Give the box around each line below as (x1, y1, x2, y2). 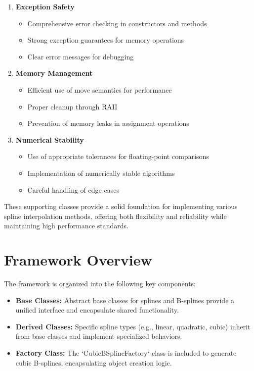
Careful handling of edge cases (27, 184, 119, 195)
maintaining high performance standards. (4, 220, 128, 231)
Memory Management (15, 68, 93, 78)
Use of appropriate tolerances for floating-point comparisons (27, 151, 209, 161)
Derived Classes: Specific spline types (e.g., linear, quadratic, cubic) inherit (15, 321, 251, 331)
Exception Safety (15, 1, 75, 11)
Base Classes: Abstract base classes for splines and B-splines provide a (15, 295, 235, 305)
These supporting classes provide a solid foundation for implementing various (4, 201, 238, 212)
